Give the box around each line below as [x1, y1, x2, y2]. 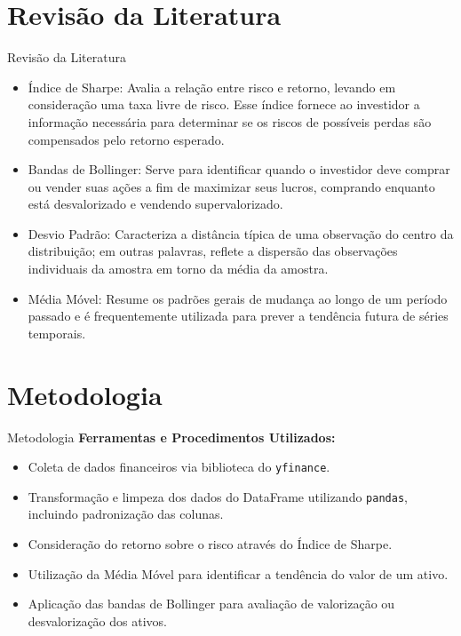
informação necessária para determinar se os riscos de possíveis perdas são [28, 112, 432, 131]
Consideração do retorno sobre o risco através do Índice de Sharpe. [28, 535, 393, 553]
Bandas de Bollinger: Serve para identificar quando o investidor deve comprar [28, 160, 450, 179]
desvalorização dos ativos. [28, 611, 167, 630]
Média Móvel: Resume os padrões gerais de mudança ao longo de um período [28, 289, 448, 307]
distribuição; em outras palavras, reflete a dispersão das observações [28, 242, 398, 260]
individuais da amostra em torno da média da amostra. [28, 259, 329, 278]
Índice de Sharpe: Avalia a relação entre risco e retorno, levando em [28, 77, 396, 96]
